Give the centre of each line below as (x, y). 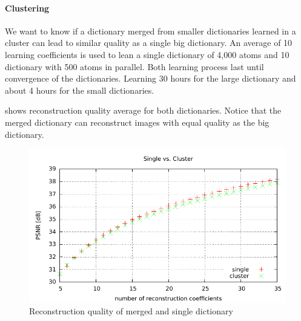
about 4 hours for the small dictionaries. (80, 90)
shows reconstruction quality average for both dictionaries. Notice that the (143, 110)
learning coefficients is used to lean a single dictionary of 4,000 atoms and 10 (147, 54)
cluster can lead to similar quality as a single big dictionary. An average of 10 (149, 43)
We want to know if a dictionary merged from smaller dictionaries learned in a (150, 31)
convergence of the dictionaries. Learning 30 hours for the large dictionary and (150, 78)
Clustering (27, 8)
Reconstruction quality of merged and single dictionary (131, 311)
